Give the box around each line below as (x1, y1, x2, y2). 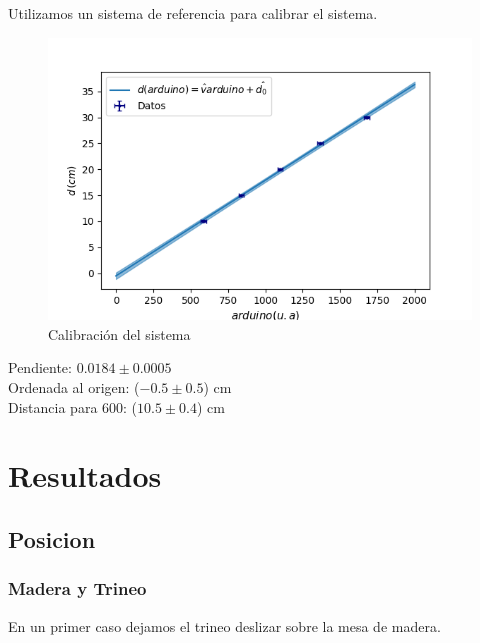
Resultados (8, 455, 162, 496)
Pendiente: (8, 357, 72, 378)
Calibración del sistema (48, 323, 191, 344)
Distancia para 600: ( (8, 396, 138, 417)
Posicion (8, 523, 96, 554)
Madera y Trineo (8, 576, 147, 601)
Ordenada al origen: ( (8, 377, 140, 398)
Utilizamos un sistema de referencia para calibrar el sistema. (8, 3, 378, 23)
